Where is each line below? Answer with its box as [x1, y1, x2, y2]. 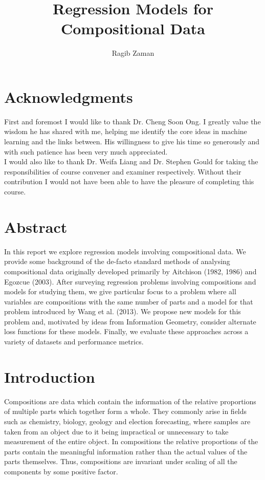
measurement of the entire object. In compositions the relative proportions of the [4, 436, 258, 447]
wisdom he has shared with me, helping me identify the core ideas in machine [4, 126, 247, 137]
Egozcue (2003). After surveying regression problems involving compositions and [4, 276, 256, 287]
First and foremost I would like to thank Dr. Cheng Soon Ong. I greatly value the [4, 116, 261, 126]
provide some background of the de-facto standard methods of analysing [4, 256, 230, 267]
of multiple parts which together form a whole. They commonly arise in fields [4, 406, 247, 417]
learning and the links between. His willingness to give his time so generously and [4, 136, 260, 147]
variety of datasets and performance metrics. [4, 336, 144, 347]
